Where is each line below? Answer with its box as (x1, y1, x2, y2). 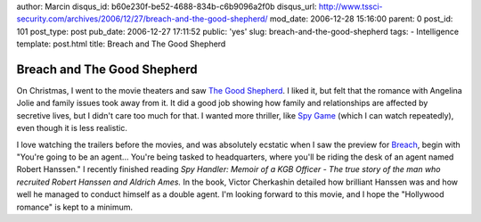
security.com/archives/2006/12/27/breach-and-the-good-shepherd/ (16, 13, 268, 24)
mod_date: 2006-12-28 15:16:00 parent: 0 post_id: (269, 13, 453, 24)
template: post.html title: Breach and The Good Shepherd (16, 38, 226, 49)
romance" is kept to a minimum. (16, 201, 134, 212)
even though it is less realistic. (16, 123, 128, 134)
